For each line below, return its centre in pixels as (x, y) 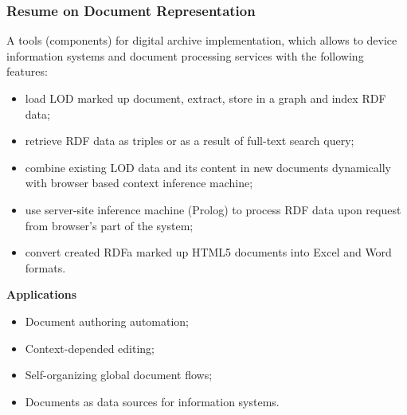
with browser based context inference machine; (139, 183)
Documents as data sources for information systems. (152, 401)
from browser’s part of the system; (109, 225)
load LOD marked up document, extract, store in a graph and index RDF (205, 98)
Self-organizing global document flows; (119, 375)
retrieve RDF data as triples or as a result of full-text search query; (190, 141)
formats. (45, 267)
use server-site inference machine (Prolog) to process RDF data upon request (213, 209)
